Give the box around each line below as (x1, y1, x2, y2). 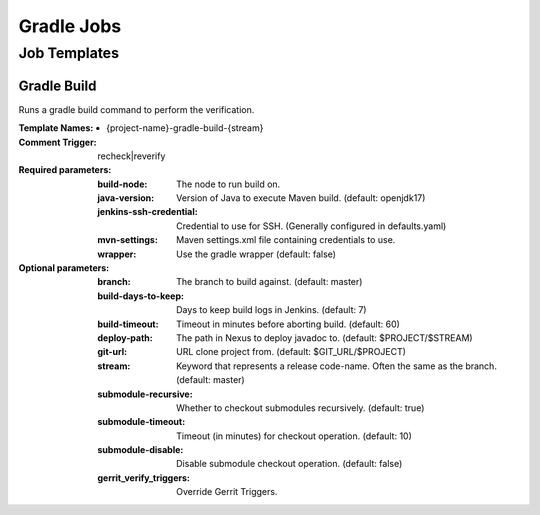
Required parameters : (18, 164, 112, 176)
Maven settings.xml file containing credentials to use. (176, 234, 396, 246)
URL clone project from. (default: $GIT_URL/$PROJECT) (176, 346, 407, 358)
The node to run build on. (176, 178, 281, 190)
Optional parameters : (18, 262, 110, 274)
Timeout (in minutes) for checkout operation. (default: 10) (176, 430, 412, 442)
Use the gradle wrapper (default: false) (176, 248, 337, 260)
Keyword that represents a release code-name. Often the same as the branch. (176, 360, 497, 372)
